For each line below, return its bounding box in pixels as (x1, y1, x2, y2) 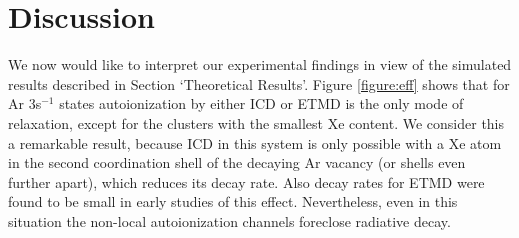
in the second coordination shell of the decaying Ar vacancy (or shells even (8, 152, 466, 173)
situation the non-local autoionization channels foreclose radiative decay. (8, 210, 451, 231)
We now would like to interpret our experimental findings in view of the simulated (8, 54, 512, 75)
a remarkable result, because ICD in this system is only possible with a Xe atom (8, 132, 502, 153)
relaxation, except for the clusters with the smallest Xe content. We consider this (8, 112, 505, 133)
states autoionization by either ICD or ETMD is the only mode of (59, 93, 464, 114)
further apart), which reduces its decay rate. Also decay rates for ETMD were (8, 171, 485, 192)
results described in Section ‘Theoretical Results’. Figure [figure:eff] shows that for (8, 73, 510, 94)
